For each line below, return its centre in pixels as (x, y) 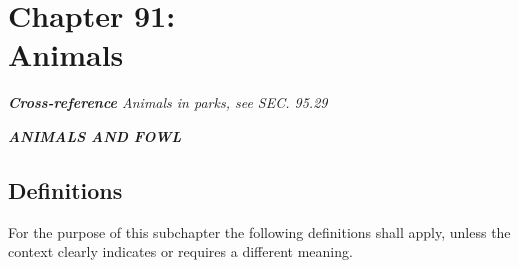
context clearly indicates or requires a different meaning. (180, 251)
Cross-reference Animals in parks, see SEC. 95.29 (168, 102)
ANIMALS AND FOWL (95, 135)
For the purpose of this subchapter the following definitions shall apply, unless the (259, 231)
